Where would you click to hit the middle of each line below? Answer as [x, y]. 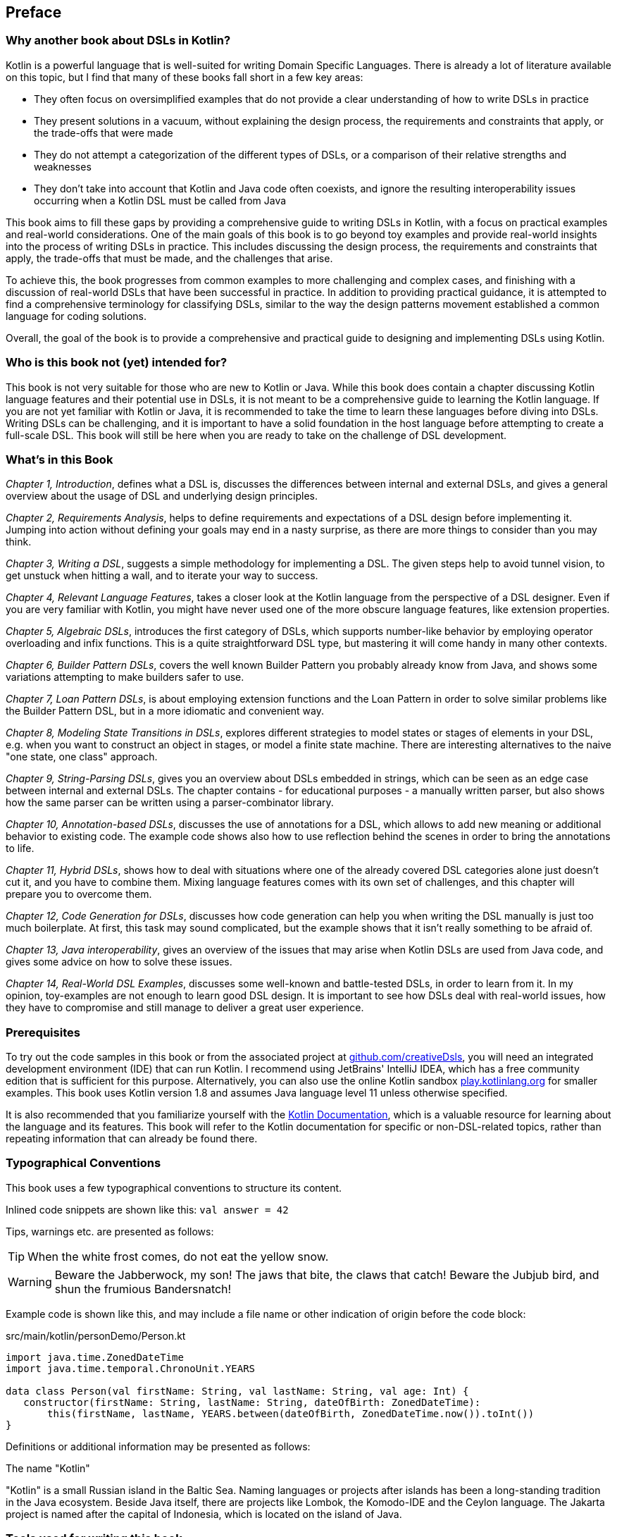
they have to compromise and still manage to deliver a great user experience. [185, 1008]
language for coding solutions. [76, 316]
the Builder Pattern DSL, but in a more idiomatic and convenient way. [165, 711]
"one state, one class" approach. [82, 757]
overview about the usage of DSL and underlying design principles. [162, 496]
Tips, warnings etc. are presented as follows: [110, 1231]
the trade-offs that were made [104, 132]
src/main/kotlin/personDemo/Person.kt [96, 1335]
